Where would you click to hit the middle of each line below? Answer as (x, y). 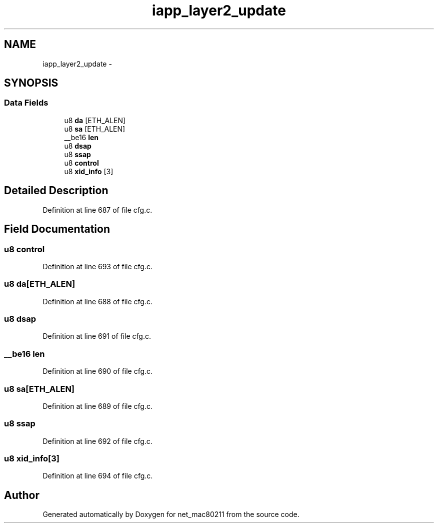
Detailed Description (56, 191)
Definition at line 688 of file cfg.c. (97, 301)
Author (22, 495)
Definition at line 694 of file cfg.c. (98, 476)
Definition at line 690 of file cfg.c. (98, 371)
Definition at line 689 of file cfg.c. (97, 406)
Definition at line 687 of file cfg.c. (97, 210)
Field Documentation (57, 229)
